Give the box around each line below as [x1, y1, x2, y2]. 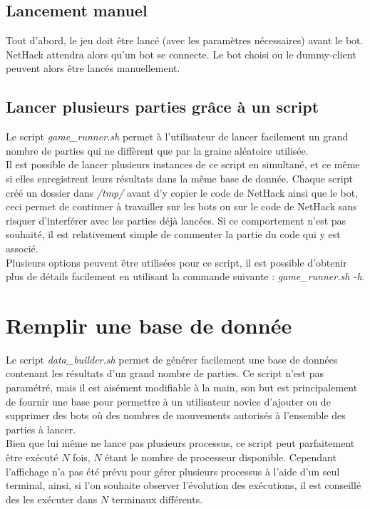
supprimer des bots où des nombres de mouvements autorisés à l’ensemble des [6, 408, 346, 423]
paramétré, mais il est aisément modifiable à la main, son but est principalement [6, 380, 358, 395]
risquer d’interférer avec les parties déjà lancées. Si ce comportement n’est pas [6, 212, 346, 227]
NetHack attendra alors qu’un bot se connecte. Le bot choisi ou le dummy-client [6, 46, 356, 61]
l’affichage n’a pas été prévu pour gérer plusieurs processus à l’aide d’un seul [6, 463, 340, 478]
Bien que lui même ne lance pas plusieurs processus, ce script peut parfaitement [6, 436, 355, 451]
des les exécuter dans [6, 491, 98, 506]
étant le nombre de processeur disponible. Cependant [105, 450, 336, 464]
